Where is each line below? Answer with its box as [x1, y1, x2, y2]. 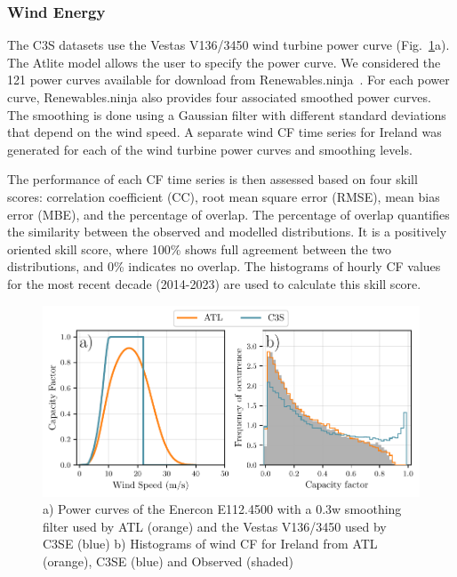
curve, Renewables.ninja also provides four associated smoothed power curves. [7, 88, 431, 106]
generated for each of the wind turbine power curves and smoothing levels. [7, 140, 413, 158]
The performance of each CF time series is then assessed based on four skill [7, 170, 418, 188]
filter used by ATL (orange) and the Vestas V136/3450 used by [43, 517, 387, 535]
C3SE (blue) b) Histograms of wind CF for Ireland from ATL [43, 534, 378, 553]
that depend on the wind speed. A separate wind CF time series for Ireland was [7, 123, 442, 141]
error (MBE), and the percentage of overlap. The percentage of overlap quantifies [7, 204, 450, 223]
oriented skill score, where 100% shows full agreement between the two [7, 239, 392, 258]
